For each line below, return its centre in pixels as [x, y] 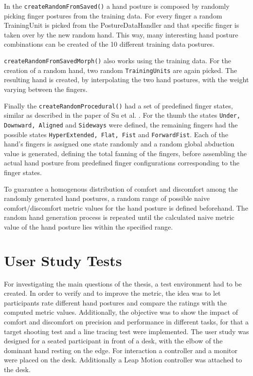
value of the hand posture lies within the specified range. [89, 226]
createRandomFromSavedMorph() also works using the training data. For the [118, 61]
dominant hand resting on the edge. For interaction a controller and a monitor [121, 350]
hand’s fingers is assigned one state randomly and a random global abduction [119, 144]
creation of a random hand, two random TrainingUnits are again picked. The [121, 70]
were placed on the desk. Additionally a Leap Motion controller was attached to [123, 360]
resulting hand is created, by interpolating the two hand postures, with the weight [126, 80]
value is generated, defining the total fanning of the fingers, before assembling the [125, 153]
